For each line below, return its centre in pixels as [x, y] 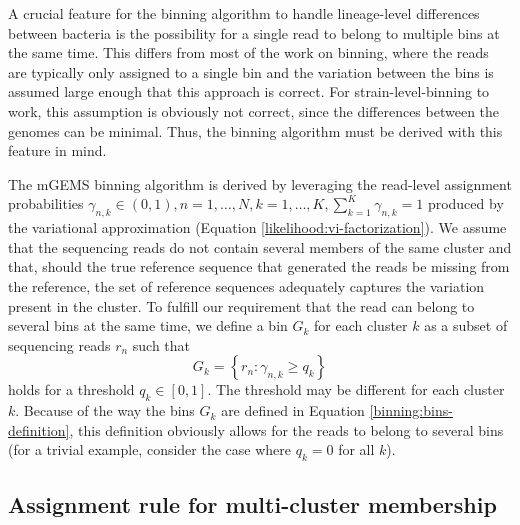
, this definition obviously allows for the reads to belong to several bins [286, 429]
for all [356, 449]
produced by [465, 203]
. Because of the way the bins [105, 410]
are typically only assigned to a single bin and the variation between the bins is [251, 71]
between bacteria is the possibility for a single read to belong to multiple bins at [254, 32]
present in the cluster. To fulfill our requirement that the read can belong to [241, 305]
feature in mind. [57, 150]
